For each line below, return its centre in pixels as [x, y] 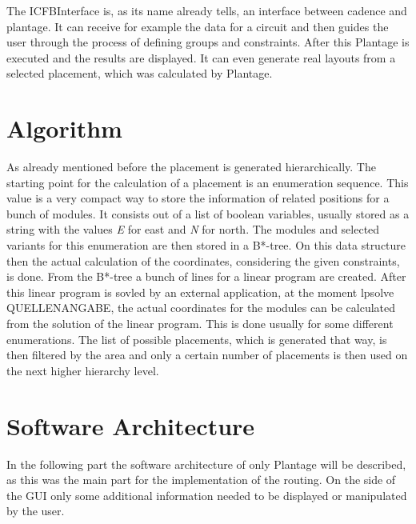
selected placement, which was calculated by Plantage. [140, 73]
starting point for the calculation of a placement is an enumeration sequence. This [208, 182]
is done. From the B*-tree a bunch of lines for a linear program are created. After [206, 276]
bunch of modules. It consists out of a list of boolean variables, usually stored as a [208, 213]
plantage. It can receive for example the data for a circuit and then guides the [198, 26]
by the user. [36, 511]
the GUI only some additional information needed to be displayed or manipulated [207, 495]
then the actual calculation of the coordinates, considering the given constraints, [203, 260]
